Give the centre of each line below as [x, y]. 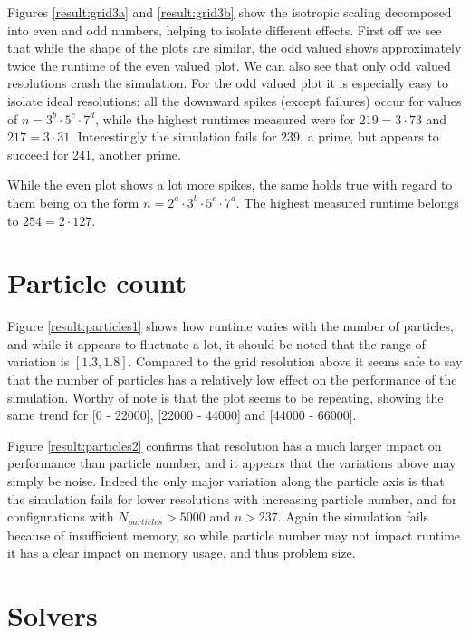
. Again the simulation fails [353, 516]
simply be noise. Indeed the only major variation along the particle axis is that [226, 481]
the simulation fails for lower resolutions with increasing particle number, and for [232, 498]
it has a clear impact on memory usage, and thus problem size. [182, 553]
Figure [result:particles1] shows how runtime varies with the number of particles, [230, 326]
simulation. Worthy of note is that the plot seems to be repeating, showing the [225, 397]
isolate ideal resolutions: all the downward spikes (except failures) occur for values [235, 100]
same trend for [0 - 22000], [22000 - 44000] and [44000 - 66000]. [182, 415]
